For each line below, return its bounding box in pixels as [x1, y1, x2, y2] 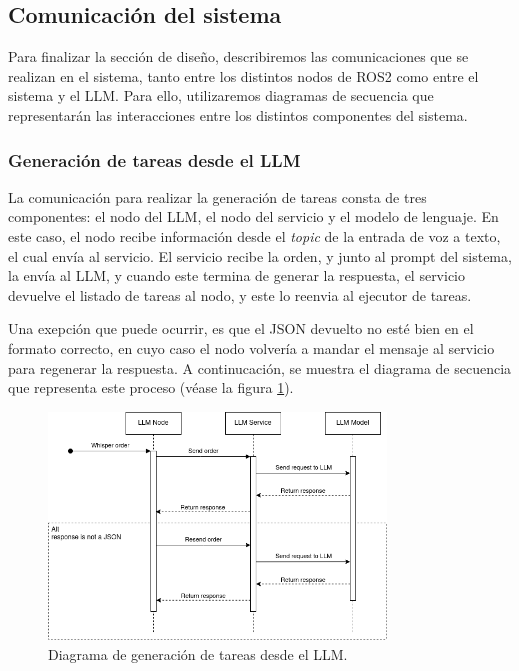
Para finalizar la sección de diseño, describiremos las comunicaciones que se [8, 46, 469, 67]
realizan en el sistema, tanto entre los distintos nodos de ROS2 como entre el [8, 65, 479, 86]
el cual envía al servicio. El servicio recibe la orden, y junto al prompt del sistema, [8, 245, 512, 266]
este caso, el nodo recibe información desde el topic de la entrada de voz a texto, [8, 225, 501, 246]
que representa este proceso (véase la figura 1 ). [8, 377, 294, 398]
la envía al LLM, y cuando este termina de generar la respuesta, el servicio [8, 265, 466, 286]
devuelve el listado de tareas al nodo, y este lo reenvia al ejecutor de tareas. [8, 284, 472, 305]
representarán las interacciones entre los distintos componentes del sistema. [8, 104, 468, 125]
